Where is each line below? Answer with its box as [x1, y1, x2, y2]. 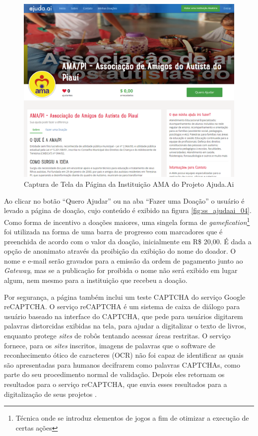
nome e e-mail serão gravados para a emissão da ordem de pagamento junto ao [4, 255, 243, 266]
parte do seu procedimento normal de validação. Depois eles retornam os [4, 369, 225, 380]
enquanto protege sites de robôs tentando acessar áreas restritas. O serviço [4, 330, 231, 341]
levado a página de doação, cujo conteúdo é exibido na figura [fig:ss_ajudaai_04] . [4, 205, 252, 216]
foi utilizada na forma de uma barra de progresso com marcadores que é [4, 226, 223, 237]
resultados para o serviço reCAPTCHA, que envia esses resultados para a [4, 379, 227, 389]
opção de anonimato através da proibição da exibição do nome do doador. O [4, 246, 236, 256]
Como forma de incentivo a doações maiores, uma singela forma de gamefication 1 [4, 215, 250, 227]
